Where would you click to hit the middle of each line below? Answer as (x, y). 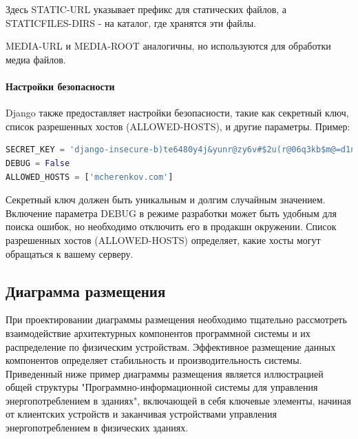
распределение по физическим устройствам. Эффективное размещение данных (171, 346)
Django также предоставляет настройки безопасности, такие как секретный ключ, (177, 113)
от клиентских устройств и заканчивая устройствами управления (141, 414)
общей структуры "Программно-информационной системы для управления (162, 387)
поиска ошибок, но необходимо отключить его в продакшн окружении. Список (171, 226)
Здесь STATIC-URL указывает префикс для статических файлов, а (146, 9)
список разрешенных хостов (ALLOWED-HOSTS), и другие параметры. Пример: (178, 126)
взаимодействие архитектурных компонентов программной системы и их (158, 333)
